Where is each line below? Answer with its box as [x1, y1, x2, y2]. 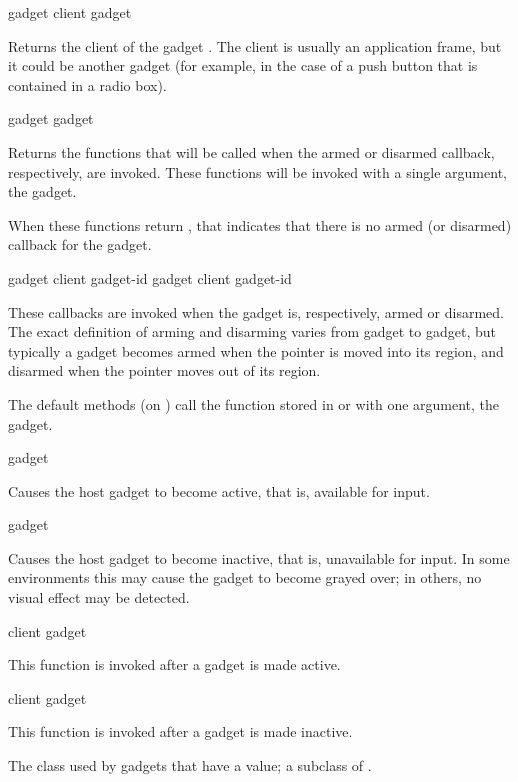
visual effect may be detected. [8, 587, 190, 608]
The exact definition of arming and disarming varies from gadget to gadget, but [8, 321, 496, 342]
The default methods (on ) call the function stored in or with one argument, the [8, 393, 500, 414]
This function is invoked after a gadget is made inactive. [8, 721, 353, 742]
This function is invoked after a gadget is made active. [8, 654, 341, 675]
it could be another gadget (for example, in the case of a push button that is [8, 55, 478, 76]
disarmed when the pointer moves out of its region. [8, 360, 321, 381]
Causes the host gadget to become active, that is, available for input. [8, 480, 430, 501]
